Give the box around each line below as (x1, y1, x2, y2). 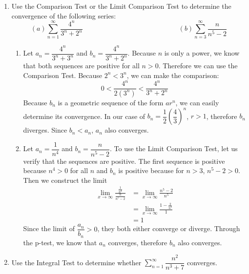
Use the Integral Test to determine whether (11, 257, 142, 267)
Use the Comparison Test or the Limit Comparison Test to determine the (11, 1, 231, 11)
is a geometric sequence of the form (58, 97, 164, 107)
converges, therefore (108, 237, 167, 247)
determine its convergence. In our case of (23, 111, 145, 121)
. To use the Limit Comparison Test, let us (109, 143, 238, 154)
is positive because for (118, 165, 184, 176)
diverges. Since (23, 125, 67, 135)
